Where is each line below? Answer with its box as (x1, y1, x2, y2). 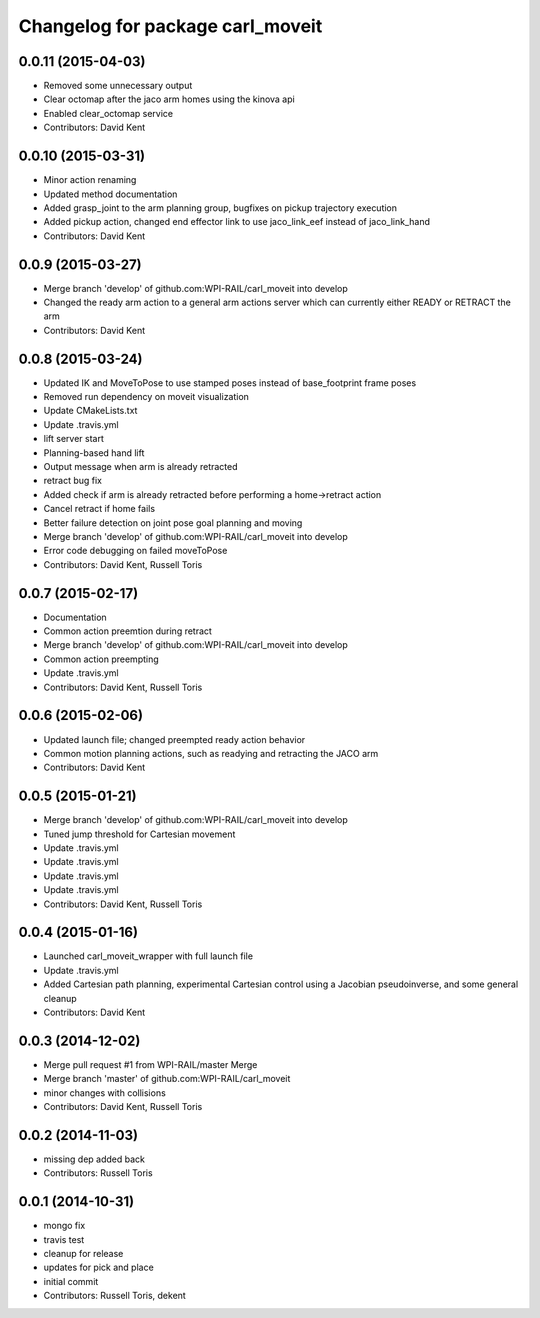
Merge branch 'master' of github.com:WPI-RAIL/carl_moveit (43, 1073, 291, 1085)
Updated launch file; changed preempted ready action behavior (43, 733, 306, 745)
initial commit (43, 1275, 99, 1287)
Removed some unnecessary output (43, 80, 193, 92)
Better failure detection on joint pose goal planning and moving (43, 516, 303, 529)
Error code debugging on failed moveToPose (43, 545, 228, 557)
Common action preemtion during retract (43, 625, 212, 637)
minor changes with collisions (43, 1086, 167, 1099)
